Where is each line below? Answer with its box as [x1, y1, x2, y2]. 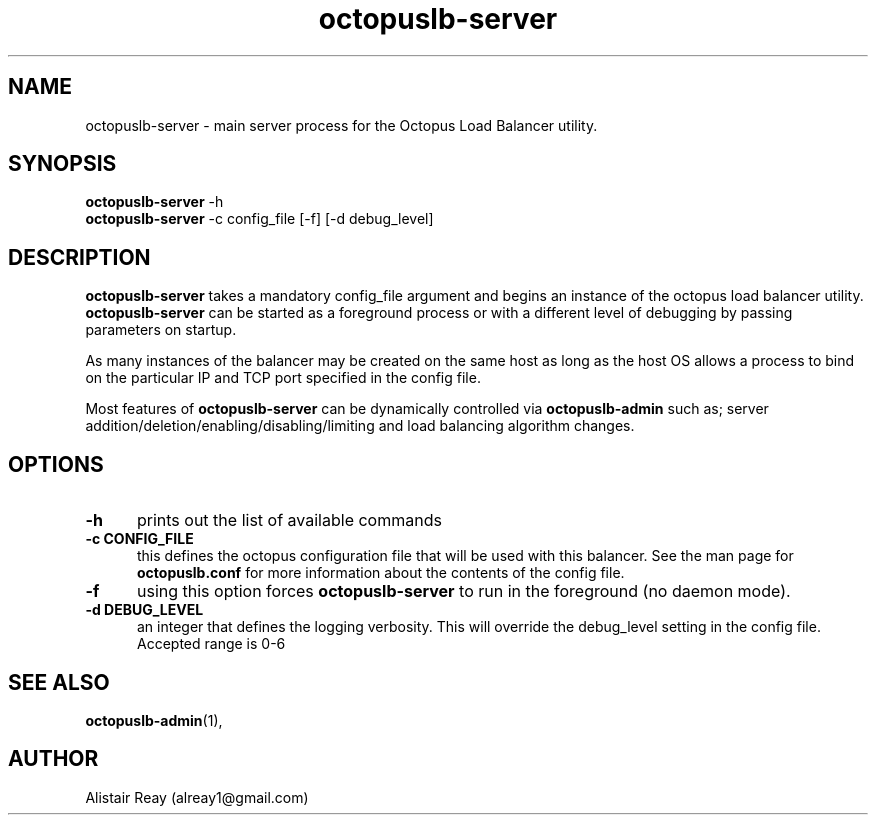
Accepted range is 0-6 [137, 635, 286, 653]
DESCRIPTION [8, 244, 151, 270]
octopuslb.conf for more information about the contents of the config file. [137, 564, 625, 582]
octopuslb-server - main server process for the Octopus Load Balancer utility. [85, 116, 598, 134]
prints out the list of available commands [136, 510, 442, 531]
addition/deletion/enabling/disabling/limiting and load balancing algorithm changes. [85, 417, 635, 435]
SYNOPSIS [8, 151, 117, 177]
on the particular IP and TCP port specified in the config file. [85, 369, 481, 387]
